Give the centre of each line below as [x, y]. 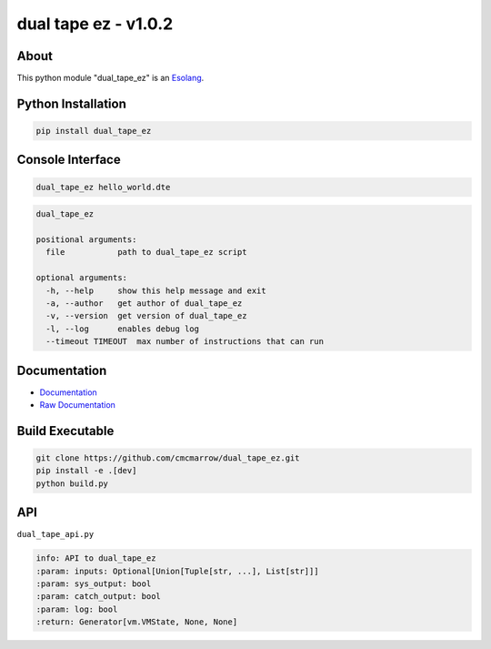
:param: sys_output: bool [94, 584]
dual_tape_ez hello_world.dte [103, 187]
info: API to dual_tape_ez [96, 558]
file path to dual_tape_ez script [146, 252]
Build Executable [65, 431]
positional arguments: [86, 240]
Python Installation [71, 103]
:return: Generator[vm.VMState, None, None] [137, 622]
